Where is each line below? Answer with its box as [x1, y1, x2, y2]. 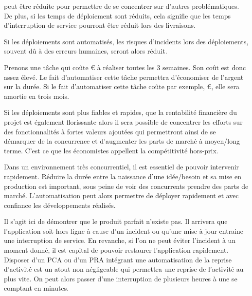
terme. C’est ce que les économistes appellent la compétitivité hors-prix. [4, 145, 218, 155]
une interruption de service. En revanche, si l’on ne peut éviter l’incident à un [4, 235, 236, 245]
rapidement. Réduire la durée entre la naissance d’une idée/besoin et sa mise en [4, 171, 241, 181]
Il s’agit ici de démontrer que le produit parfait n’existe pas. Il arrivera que [4, 216, 228, 226]
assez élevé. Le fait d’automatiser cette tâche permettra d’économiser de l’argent [4, 72, 244, 82]
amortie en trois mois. [4, 91, 69, 101]
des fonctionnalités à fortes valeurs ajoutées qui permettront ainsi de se [4, 126, 216, 136]
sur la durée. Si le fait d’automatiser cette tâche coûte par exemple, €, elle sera [4, 81, 239, 92]
